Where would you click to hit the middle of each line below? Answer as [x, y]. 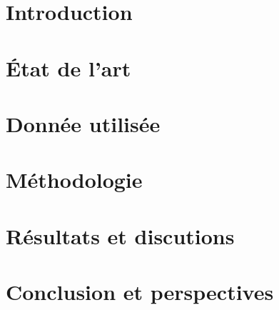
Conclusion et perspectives [140, 292]
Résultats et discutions [120, 235]
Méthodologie [74, 180]
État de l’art [69, 67]
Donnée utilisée [83, 123]
